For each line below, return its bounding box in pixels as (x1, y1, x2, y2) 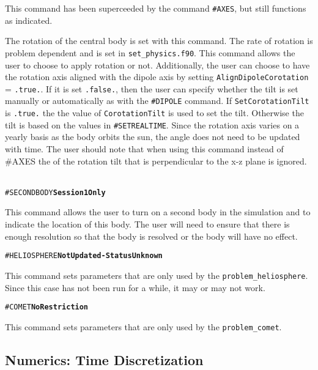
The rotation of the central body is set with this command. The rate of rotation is (5, 34, 313, 47)
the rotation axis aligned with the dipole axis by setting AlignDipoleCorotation (5, 70, 309, 83)
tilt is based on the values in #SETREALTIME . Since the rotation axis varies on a (5, 118, 300, 131)
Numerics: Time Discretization (5, 350, 204, 369)
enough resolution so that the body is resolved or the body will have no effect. (5, 229, 298, 242)
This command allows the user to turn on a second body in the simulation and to (5, 205, 311, 218)
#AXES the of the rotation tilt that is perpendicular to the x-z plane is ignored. (5, 154, 307, 167)
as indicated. (5, 13, 53, 26)
